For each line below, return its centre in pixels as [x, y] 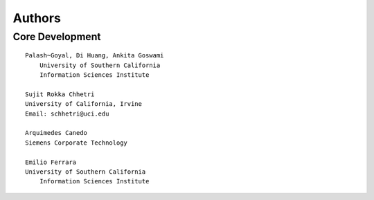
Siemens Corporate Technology [77, 143]
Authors [37, 18]
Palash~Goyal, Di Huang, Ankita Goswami [95, 56]
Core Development [57, 37]
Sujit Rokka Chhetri [60, 94]
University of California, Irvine [83, 104]
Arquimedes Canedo [56, 133]
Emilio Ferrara [51, 162]
